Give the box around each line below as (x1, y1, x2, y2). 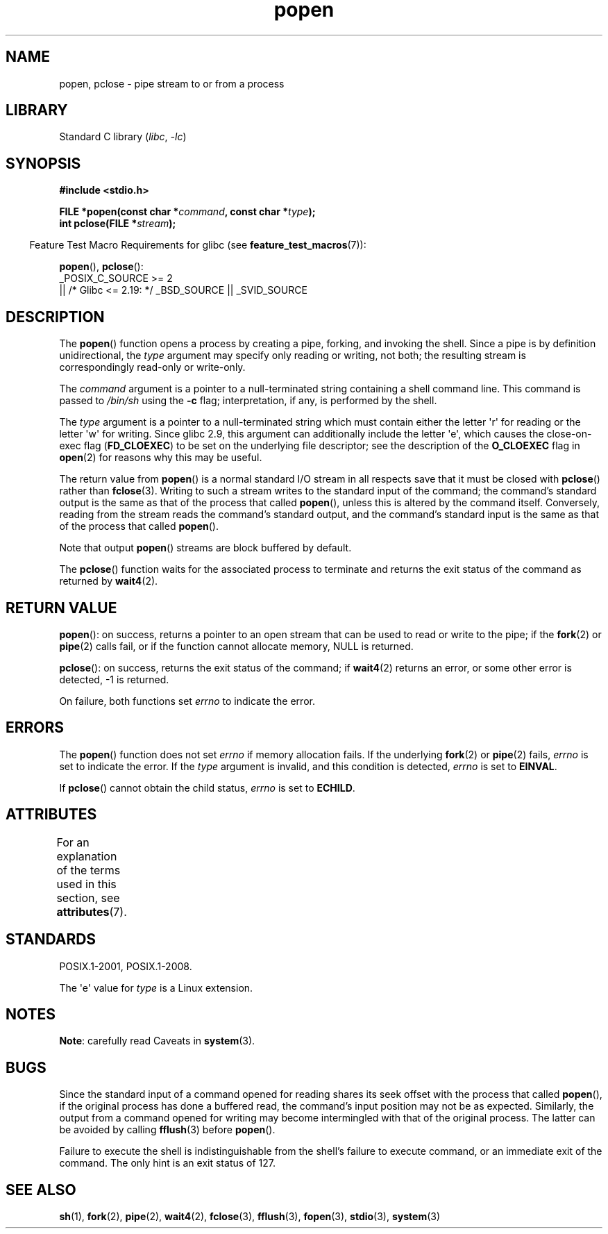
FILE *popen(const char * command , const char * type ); (59, 206, 316, 218)
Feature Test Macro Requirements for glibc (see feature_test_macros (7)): (29, 239, 366, 251)
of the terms (56, 862, 121, 877)
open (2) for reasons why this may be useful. (59, 451, 262, 464)
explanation (56, 849, 117, 863)
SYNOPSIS (6, 154, 81, 172)
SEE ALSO (6, 1181, 76, 1199)
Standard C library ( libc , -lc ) (59, 131, 187, 143)
